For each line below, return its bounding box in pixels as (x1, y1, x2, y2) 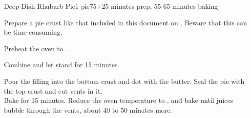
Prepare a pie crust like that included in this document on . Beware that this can (4, 17, 247, 27)
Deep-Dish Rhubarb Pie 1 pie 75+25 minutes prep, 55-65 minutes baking (4, 1, 218, 11)
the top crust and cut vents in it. (4, 85, 103, 96)
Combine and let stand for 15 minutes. (4, 59, 120, 70)
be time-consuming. (4, 27, 63, 37)
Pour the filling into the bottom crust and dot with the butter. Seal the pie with (4, 76, 245, 86)
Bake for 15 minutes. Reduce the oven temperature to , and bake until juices (4, 95, 233, 105)
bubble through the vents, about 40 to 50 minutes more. (4, 104, 172, 115)
